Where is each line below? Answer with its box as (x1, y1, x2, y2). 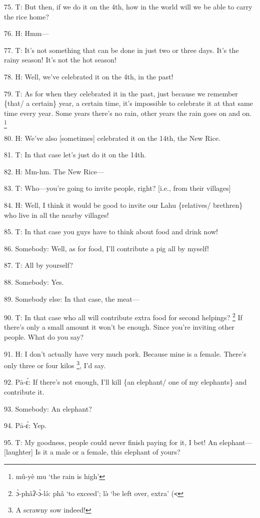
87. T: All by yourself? (4, 260, 73, 270)
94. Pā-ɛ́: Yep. (4, 420, 47, 431)
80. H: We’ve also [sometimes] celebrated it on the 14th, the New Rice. (4, 132, 220, 143)
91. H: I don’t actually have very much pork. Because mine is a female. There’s (4, 348, 246, 359)
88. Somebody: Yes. (4, 277, 64, 287)
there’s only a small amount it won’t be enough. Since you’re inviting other (4, 322, 234, 332)
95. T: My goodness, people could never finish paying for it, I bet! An (4, 437, 217, 447)
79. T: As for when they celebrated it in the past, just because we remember (4, 88, 238, 98)
